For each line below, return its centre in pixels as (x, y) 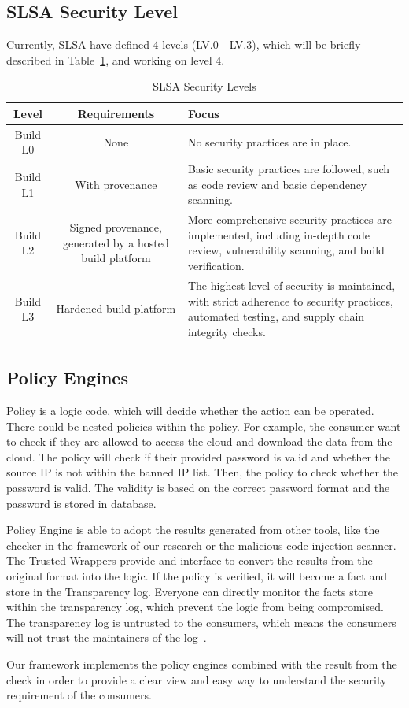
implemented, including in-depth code (278, 234)
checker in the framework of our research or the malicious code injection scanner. (201, 545)
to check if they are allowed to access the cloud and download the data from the (199, 441)
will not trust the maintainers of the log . (107, 638)
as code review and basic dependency (277, 184)
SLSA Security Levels (204, 86)
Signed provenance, (116, 227)
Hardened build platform (116, 308)
